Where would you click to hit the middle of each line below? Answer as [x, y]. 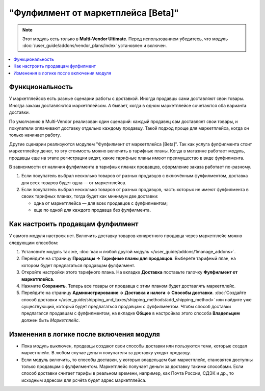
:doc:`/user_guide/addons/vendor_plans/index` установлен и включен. [94, 46]
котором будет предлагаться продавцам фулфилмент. [78, 265]
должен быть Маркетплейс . [51, 320]
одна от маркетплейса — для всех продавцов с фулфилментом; [101, 203]
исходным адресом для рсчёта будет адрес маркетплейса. [84, 380]
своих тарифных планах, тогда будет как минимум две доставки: [90, 196]
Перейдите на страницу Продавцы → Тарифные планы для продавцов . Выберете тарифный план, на [129, 258]
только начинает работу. [35, 135]
